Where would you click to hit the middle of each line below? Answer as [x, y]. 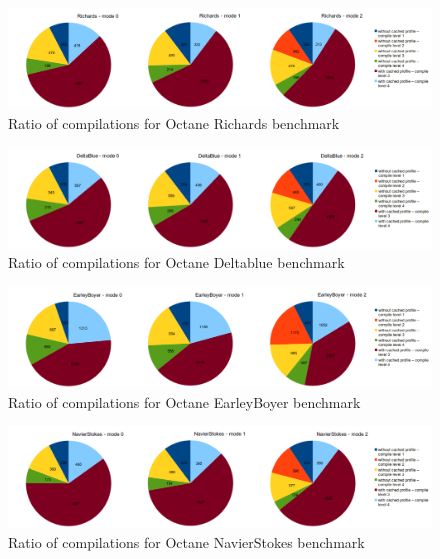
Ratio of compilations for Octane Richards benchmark [174, 123]
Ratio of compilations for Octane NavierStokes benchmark [186, 541]
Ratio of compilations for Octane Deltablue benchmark [176, 262]
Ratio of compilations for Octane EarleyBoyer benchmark [184, 401]
